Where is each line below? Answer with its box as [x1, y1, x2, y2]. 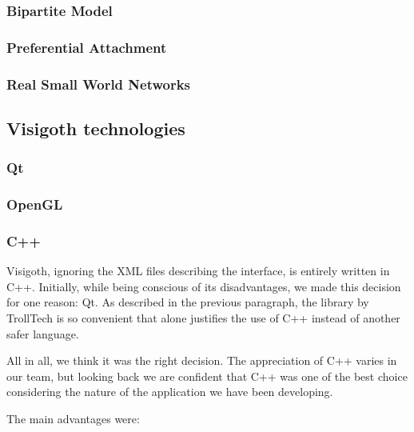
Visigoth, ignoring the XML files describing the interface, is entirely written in [6, 262, 390, 279]
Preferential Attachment [6, 37, 167, 57]
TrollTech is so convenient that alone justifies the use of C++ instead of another [6, 310, 400, 326]
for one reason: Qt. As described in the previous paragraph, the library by [6, 294, 369, 310]
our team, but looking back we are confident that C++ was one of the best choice [6, 367, 408, 384]
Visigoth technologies [6, 115, 185, 140]
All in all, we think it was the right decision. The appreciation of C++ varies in [6, 352, 397, 369]
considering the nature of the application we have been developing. [6, 383, 333, 400]
